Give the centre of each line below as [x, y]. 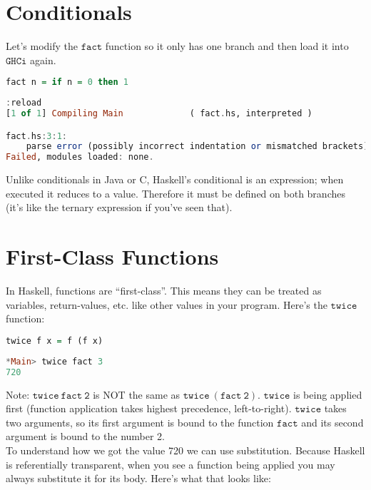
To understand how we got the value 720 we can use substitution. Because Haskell [185, 450]
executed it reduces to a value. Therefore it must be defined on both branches [176, 193]
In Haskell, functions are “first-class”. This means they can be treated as [164, 291]
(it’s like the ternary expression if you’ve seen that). [119, 207]
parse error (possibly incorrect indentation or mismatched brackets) [197, 147]
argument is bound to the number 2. [86, 436]
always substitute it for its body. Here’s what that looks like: [138, 478]
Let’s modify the [42, 46]
